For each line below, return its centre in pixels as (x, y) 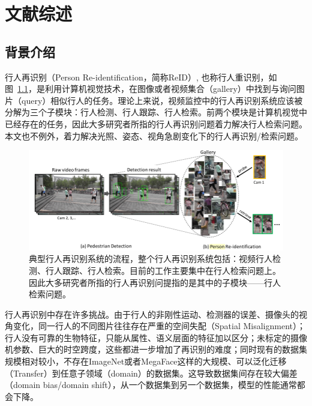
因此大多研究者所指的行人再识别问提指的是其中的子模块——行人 (155, 282)
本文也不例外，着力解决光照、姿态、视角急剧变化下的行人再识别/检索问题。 (154, 135)
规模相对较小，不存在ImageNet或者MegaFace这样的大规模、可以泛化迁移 (146, 361)
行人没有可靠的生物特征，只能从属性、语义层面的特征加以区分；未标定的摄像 (156, 337)
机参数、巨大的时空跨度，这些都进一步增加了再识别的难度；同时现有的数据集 (156, 349)
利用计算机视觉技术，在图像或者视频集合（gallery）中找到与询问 (170, 89)
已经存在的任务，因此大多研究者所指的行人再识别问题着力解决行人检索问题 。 (156, 123)
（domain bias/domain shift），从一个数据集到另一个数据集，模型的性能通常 (151, 385)
